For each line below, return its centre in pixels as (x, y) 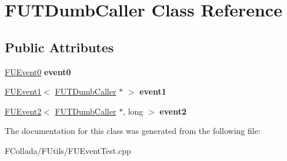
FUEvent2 (23, 111)
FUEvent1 (23, 91)
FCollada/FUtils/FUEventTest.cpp (68, 150)
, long (133, 111)
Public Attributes (59, 47)
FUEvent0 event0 (38, 71)
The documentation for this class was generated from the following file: (133, 131)
